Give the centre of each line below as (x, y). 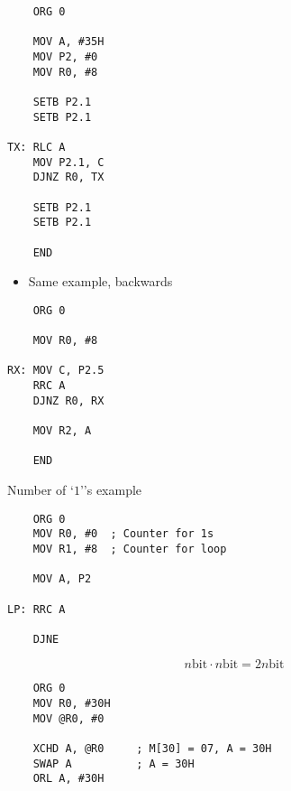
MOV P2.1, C (68, 162)
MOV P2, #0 (65, 56)
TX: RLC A (36, 147)
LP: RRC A (36, 609)
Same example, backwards (100, 281)
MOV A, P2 (62, 579)
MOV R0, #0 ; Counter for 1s (123, 534)
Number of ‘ (41, 489)
